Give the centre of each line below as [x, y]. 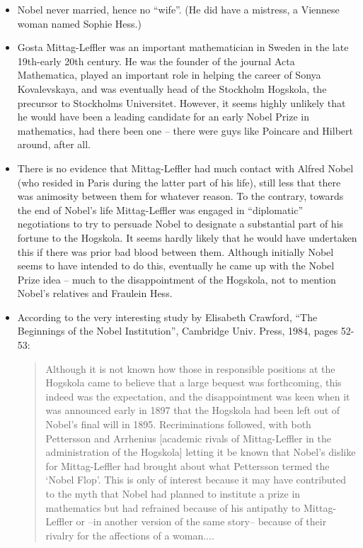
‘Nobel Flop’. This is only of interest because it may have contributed [196, 480]
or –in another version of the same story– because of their [201, 521]
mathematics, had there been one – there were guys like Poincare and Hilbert [185, 130]
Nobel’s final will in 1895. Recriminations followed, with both [178, 424]
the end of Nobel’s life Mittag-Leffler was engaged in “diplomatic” [160, 209]
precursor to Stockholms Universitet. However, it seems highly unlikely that [181, 102]
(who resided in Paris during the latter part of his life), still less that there [179, 182]
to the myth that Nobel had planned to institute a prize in [173, 493]
